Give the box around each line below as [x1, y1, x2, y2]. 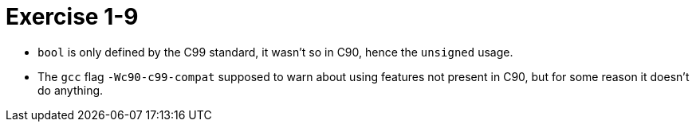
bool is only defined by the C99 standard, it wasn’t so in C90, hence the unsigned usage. [37, 45, 513, 59]
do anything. [37, 83, 104, 97]
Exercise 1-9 [6, 3, 139, 30]
